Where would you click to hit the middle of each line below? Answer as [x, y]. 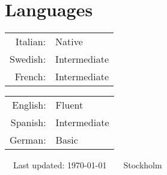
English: [29, 105]
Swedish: [28, 59]
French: [30, 77]
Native [69, 42]
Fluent [69, 105]
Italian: [31, 42]
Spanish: [28, 122]
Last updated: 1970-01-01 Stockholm [87, 165]
